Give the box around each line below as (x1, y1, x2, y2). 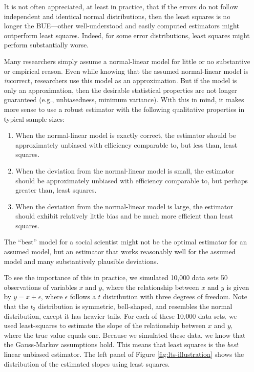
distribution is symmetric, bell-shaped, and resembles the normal (38, 301, 233, 311)
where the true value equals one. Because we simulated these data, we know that (4, 329, 246, 340)
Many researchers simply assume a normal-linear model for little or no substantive (4, 56, 251, 66)
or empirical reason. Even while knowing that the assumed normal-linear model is (4, 66, 249, 76)
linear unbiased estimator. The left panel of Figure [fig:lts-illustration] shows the (4, 349, 244, 359)
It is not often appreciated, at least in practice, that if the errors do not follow (4, 1, 238, 11)
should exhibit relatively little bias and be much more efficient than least (15, 211, 233, 221)
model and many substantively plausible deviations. (4, 256, 159, 266)
